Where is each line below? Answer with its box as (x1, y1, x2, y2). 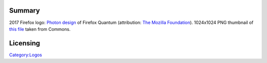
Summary (9, 6, 40, 15)
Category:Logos (9, 52, 42, 58)
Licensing (9, 39, 41, 47)
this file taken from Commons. (9, 26, 71, 32)
